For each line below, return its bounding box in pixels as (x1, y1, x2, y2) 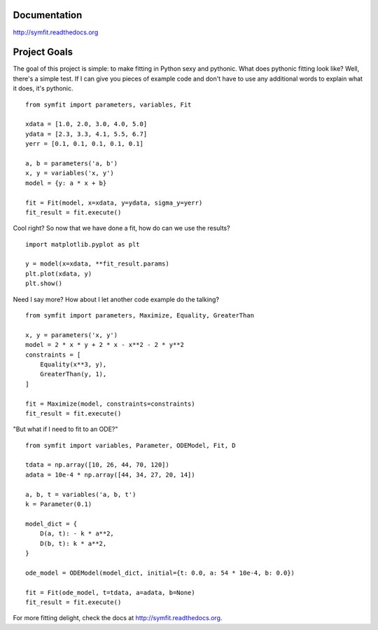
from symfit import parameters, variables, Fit (25, 100, 192, 109)
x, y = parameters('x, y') (25, 331, 118, 339)
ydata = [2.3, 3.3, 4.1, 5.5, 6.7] (25, 130, 148, 138)
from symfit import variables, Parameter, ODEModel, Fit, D (25, 441, 236, 449)
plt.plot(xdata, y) (25, 270, 92, 278)
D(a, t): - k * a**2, (39, 530, 115, 537)
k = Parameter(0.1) (25, 500, 92, 508)
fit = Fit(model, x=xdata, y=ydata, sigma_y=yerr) (25, 198, 203, 207)
